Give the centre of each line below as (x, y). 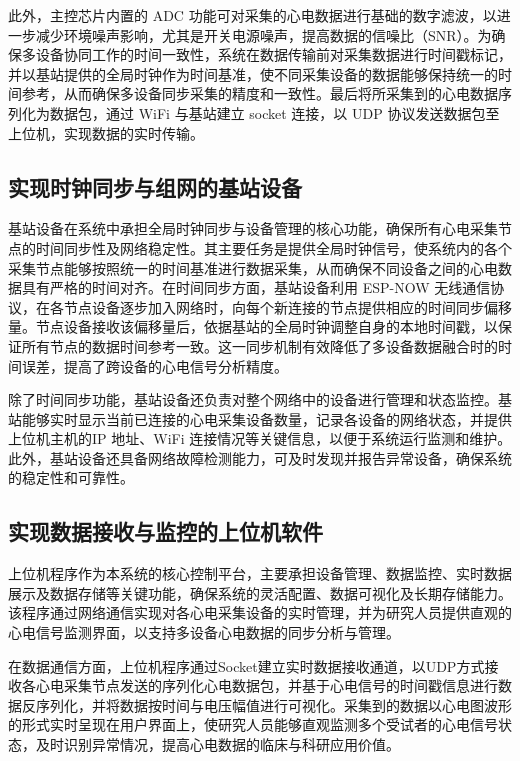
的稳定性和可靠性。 (71, 477)
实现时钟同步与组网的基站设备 (155, 186)
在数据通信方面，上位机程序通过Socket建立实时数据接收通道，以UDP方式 (246, 665)
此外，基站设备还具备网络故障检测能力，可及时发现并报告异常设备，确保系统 (260, 457)
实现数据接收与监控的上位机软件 (165, 531)
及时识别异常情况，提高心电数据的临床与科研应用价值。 (217, 744)
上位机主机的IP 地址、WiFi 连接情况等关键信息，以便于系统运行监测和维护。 (260, 438)
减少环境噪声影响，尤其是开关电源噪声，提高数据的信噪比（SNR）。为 (263, 34)
